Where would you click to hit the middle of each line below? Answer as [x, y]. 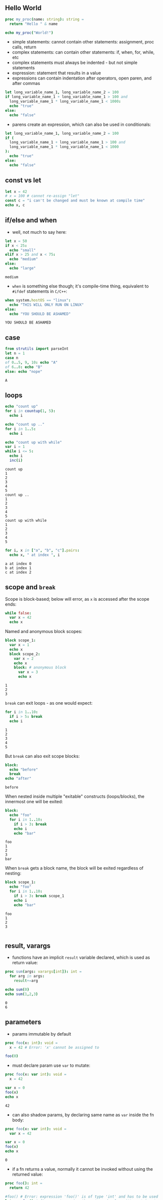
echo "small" [23, 250]
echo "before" [24, 770]
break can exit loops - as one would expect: [49, 703]
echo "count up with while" [34, 442]
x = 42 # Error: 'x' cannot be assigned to [54, 1047]
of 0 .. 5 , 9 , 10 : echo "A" [31, 362]
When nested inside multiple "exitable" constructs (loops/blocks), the [75, 796]
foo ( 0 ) [12, 1056]
